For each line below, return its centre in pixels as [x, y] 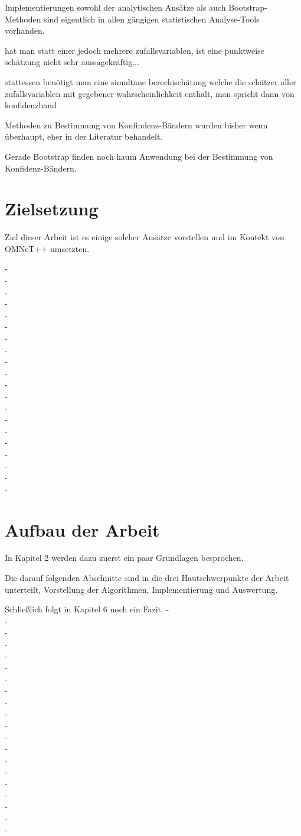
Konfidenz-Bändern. [41, 168]
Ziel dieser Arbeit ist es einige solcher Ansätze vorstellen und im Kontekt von [145, 237]
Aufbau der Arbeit [82, 529]
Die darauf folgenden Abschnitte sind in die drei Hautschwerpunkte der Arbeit [147, 578]
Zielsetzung [52, 209]
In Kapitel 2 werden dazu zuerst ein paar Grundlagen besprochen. [124, 558]
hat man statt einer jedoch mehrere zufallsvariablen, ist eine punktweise [135, 50]
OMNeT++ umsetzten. [47, 248]
